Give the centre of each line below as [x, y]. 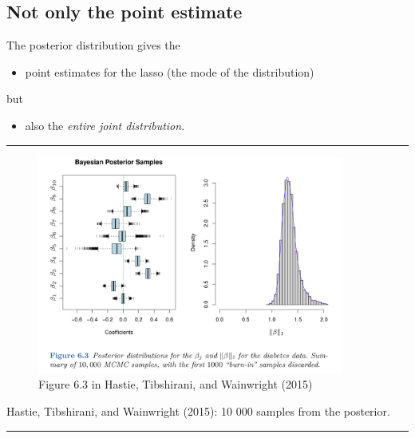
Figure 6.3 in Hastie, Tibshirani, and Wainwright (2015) [176, 384]
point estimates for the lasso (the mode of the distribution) [170, 71]
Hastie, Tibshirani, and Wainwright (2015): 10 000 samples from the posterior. [198, 411]
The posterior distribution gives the [93, 45]
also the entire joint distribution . [105, 125]
